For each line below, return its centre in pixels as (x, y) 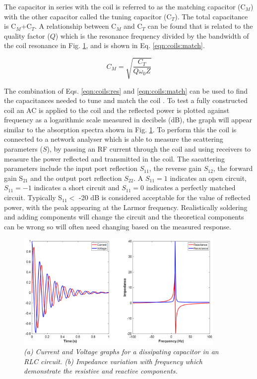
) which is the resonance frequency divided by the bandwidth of (152, 35)
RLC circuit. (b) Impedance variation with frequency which (113, 361)
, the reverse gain (175, 168)
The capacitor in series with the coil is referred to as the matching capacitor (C (125, 6)
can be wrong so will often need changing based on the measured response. (118, 226)
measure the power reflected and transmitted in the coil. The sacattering (114, 158)
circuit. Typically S (33, 197)
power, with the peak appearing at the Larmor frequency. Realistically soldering (126, 207)
